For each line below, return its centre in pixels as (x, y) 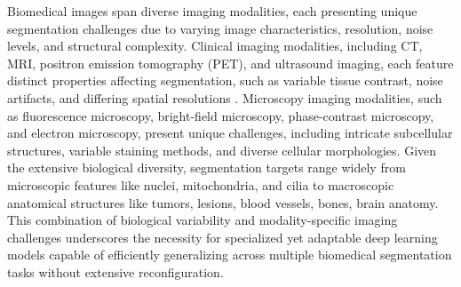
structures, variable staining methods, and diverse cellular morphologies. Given (222, 150)
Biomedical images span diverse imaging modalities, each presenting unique (212, 11)
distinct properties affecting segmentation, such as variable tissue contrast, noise (225, 80)
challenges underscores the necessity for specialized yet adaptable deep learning (223, 237)
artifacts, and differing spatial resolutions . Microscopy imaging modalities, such (225, 97)
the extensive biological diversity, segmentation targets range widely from (207, 167)
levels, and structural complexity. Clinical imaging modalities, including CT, (215, 46)
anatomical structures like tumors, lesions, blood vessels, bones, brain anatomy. (223, 202)
